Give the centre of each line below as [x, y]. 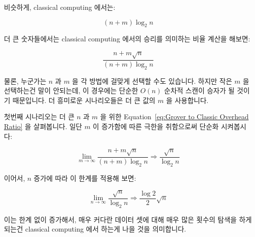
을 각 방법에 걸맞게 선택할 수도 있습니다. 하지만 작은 [152, 81]
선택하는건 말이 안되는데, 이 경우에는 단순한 [71, 90]
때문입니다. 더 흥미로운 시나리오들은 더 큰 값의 [84, 100]
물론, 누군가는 [25, 81]
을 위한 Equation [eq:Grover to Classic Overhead [174, 117]
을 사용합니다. [187, 100]
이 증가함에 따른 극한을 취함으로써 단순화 [156, 126]
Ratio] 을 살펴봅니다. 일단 [43, 126]
